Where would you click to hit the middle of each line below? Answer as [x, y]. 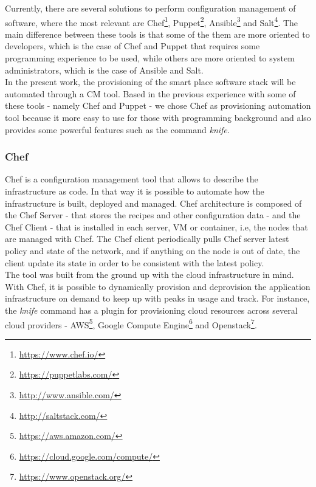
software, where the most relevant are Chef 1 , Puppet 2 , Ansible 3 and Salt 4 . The [152, 21]
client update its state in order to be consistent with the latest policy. [135, 262]
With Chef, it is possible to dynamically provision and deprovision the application [158, 286]
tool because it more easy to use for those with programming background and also [158, 117]
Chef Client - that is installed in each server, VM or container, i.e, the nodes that [156, 226]
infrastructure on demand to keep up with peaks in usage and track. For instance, [157, 298]
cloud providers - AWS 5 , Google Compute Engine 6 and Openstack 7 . [131, 323]
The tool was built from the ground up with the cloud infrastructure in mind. [149, 275]
